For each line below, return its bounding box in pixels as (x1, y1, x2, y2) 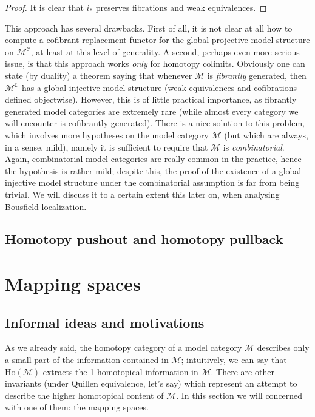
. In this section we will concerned (176, 388, 303, 401)
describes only (257, 341, 310, 354)
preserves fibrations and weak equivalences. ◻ (95, 1, 267, 13)
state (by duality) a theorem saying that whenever (5, 69, 192, 81)
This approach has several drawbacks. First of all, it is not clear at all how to (5, 21, 293, 34)
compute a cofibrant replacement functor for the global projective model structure (5, 33, 310, 46)
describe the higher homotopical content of (5, 388, 164, 401)
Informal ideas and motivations (5, 313, 205, 331)
